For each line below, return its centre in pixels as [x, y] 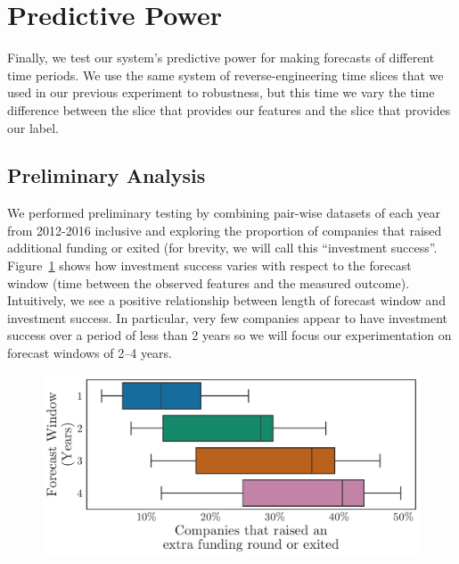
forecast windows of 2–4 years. [90, 353]
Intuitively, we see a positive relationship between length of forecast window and [226, 300]
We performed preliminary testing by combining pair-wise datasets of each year [224, 213]
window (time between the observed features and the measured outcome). [209, 282]
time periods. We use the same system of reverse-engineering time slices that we [225, 75]
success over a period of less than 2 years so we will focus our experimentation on [229, 335]
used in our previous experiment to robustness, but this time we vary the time [221, 92]
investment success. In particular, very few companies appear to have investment [228, 317]
